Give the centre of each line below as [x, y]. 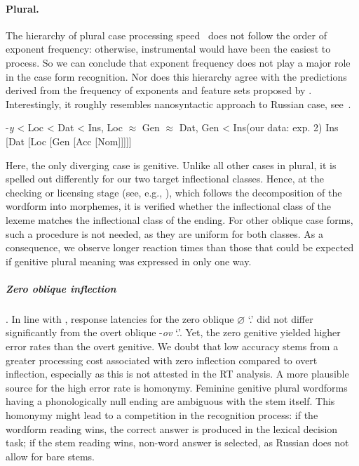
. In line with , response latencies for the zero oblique [120, 318]
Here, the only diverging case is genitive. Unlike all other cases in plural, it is [171, 165]
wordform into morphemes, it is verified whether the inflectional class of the [169, 206]
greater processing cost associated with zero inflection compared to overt [162, 360]
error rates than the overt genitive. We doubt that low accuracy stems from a [172, 346]
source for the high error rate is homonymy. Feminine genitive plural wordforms [177, 387]
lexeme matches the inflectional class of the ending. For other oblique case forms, [179, 219]
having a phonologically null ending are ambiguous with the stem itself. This [170, 401]
